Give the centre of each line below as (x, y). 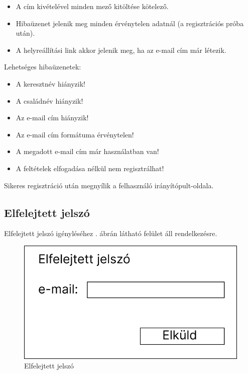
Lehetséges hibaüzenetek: (43, 67)
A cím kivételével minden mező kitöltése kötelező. (92, 6)
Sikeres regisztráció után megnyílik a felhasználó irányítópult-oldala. (109, 185)
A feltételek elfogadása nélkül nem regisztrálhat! (90, 168)
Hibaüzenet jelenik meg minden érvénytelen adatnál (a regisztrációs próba (130, 23)
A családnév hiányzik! (49, 100)
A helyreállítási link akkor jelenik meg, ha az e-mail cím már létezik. (121, 50)
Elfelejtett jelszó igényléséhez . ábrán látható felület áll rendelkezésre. (111, 233)
